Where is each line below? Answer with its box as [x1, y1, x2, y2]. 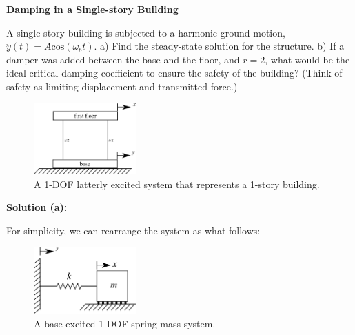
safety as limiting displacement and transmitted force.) [6, 79, 238, 93]
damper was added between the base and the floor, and [6, 52, 240, 66]
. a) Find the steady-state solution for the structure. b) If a [94, 39, 345, 53]
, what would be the [265, 52, 350, 66]
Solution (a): [6, 200, 68, 214]
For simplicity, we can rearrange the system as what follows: [6, 223, 261, 237]
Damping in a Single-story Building [6, 2, 179, 16]
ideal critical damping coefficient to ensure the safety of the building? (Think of [6, 65, 343, 80]
